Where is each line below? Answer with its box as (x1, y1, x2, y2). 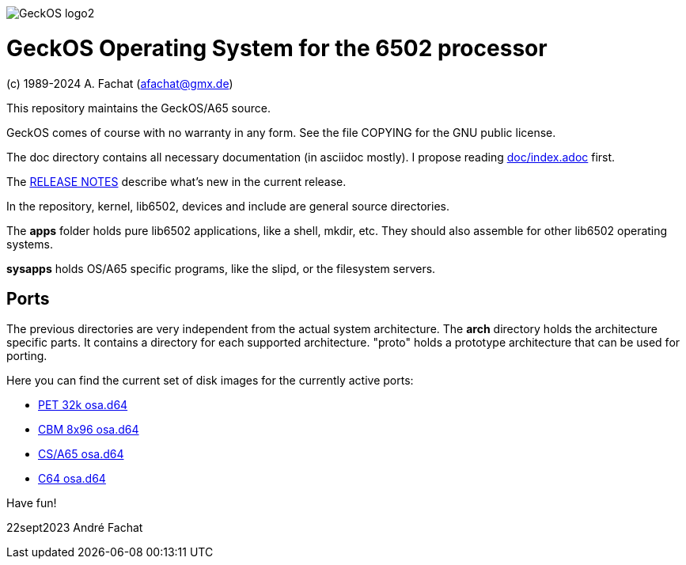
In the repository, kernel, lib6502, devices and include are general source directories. (6, 199, 449, 213)
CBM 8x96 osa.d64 (38, 423, 139, 437)
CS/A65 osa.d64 (38, 447, 124, 461)
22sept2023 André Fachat (6, 521, 143, 535)
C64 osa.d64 (38, 472, 106, 486)
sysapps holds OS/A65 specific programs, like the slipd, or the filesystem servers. (6, 261, 436, 275)
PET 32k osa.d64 (38, 398, 128, 412)
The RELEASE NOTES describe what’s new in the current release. (6, 174, 347, 188)
